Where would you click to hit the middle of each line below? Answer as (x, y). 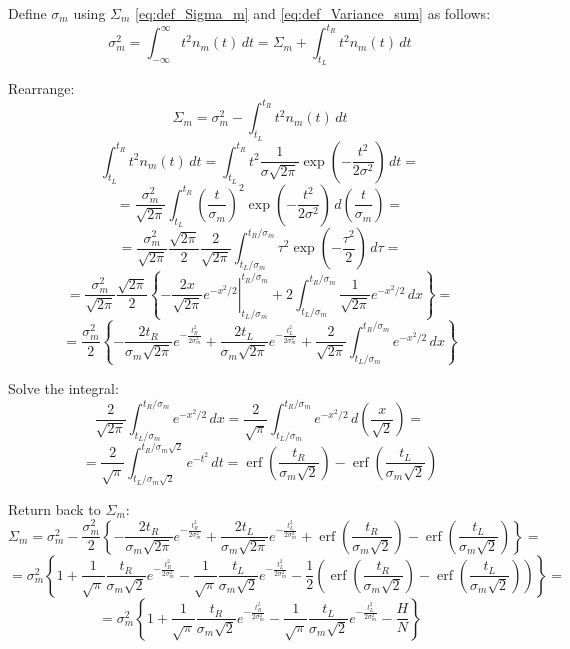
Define (27, 13)
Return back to (54, 508)
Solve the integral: (63, 387)
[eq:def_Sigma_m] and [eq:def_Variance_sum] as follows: (313, 13)
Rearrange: (41, 88)
